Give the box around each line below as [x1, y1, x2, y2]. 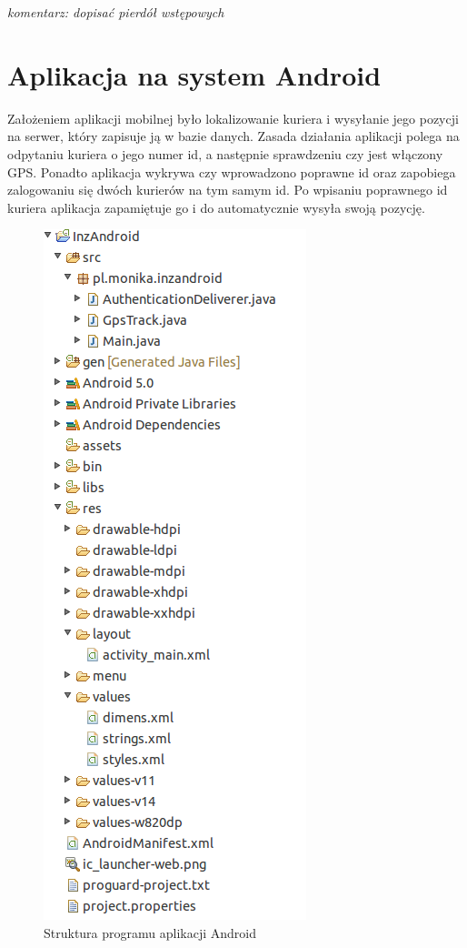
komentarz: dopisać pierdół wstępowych [7, 3, 224, 21]
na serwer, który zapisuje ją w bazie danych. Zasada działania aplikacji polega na [7, 126, 460, 146]
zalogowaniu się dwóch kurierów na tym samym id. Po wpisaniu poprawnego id [7, 180, 448, 199]
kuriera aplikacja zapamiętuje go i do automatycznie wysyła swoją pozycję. [7, 197, 425, 217]
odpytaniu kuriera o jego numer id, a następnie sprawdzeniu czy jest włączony [7, 144, 443, 163]
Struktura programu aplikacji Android [44, 923, 256, 942]
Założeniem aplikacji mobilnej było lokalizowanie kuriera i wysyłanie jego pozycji [7, 108, 459, 127]
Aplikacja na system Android [7, 55, 382, 93]
